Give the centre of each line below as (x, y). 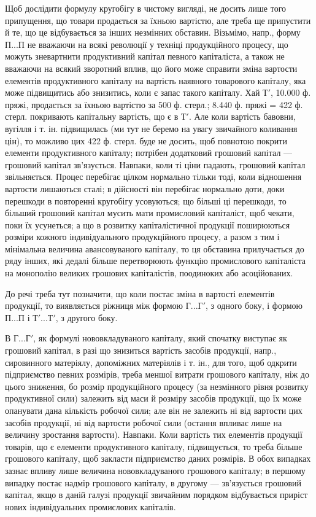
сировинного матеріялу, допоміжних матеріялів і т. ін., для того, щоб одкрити (151, 362)
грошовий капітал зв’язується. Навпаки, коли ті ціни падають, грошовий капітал (155, 164)
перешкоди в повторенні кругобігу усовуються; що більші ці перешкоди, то (146, 200)
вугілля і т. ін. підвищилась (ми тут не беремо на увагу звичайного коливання (151, 128)
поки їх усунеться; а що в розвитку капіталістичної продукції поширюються (148, 224)
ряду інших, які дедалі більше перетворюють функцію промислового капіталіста (155, 261)
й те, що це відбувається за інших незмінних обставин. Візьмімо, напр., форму (153, 32)
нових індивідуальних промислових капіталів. (91, 506)
